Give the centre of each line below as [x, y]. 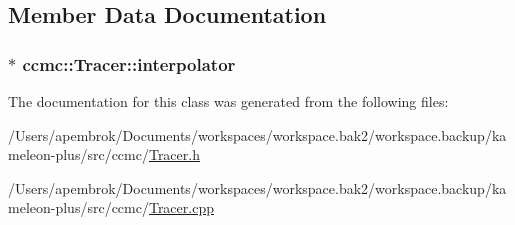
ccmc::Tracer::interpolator [129, 63]
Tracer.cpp [181, 207]
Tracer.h [174, 154]
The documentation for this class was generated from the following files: [228, 101]
